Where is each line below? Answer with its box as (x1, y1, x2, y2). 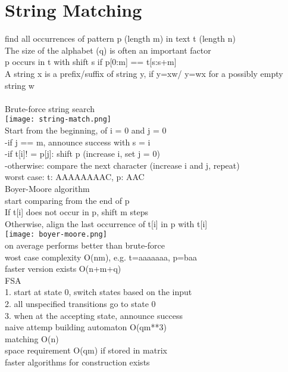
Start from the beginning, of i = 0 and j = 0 (5, 123, 167, 136)
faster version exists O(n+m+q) (5, 262, 121, 275)
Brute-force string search (5, 102, 95, 114)
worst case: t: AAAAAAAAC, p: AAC (5, 170, 145, 183)
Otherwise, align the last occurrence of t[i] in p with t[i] (5, 217, 208, 230)
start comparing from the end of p (5, 194, 130, 206)
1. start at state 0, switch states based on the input (5, 286, 192, 298)
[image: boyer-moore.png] (5, 230, 107, 239)
